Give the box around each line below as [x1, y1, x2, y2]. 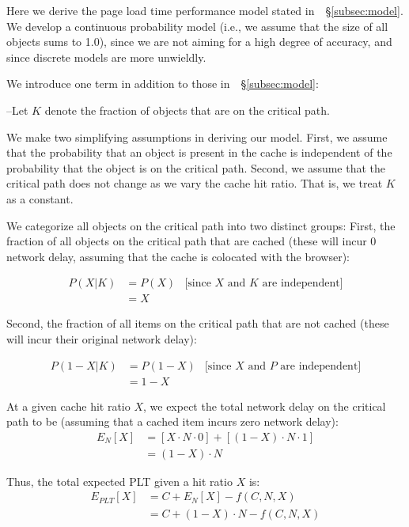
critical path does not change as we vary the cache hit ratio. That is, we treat [6, 175, 383, 191]
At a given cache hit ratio [6, 397, 131, 414]
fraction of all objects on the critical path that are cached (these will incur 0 [6, 233, 377, 249]
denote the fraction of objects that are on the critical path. [44, 101, 330, 118]
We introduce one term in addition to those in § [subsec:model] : [6, 75, 319, 92]
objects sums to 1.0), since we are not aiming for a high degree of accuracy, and [6, 33, 392, 50]
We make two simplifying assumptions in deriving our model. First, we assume [6, 128, 388, 145]
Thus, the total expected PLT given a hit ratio [6, 472, 233, 489]
